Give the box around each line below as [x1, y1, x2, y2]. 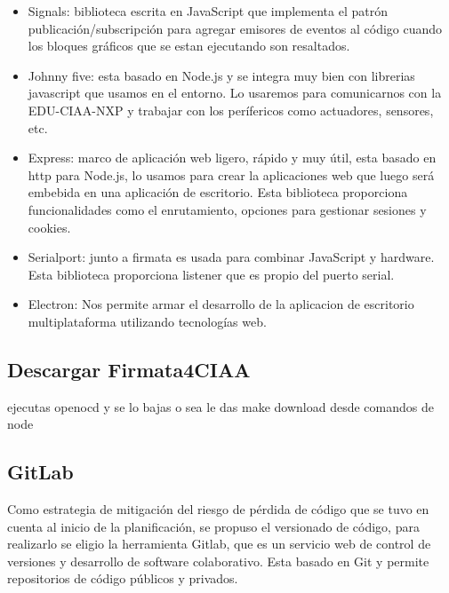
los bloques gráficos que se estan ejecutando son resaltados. [28, 36, 350, 55]
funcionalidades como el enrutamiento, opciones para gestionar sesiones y [28, 200, 427, 218]
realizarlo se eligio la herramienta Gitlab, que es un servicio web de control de [7, 534, 431, 553]
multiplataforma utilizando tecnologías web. [28, 312, 267, 330]
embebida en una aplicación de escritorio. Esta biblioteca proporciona [28, 183, 408, 202]
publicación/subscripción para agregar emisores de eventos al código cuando [28, 19, 443, 37]
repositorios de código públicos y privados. [7, 569, 238, 588]
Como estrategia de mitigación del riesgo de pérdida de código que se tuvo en [7, 500, 429, 518]
